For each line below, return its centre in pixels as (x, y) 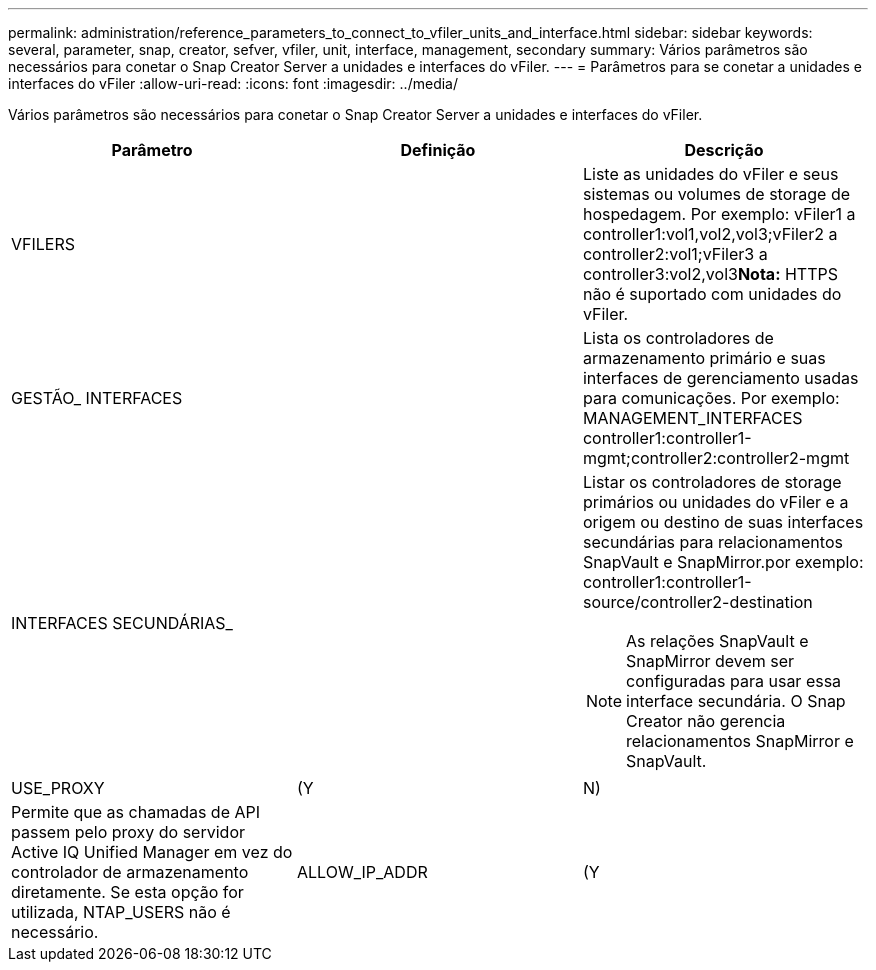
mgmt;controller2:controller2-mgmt (716, 458)
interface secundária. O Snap (736, 701)
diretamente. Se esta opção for (127, 892)
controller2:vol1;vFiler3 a (675, 254)
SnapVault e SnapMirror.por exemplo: (723, 562)
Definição (438, 150)
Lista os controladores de (678, 338)
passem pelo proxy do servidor (128, 832)
